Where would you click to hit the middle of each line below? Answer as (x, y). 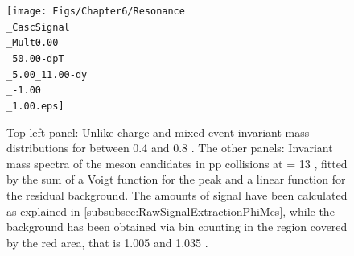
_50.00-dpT (35, 58)
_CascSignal (38, 27)
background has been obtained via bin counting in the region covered (177, 227)
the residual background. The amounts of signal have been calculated (177, 194)
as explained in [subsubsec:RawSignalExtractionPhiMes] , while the (171, 211)
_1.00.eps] (35, 106)
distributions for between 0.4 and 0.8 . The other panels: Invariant (170, 148)
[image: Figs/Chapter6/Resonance (96, 11)
